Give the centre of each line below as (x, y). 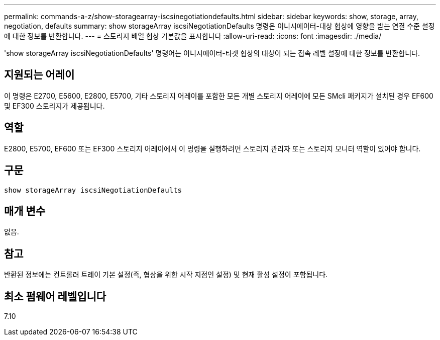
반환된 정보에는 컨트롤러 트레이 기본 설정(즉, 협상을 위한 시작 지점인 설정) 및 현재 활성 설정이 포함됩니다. (166, 275)
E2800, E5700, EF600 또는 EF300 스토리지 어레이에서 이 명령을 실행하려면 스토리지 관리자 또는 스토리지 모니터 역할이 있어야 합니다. (212, 148)
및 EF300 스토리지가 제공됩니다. (54, 106)
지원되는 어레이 (39, 75)
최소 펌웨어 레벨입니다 (55, 296)
